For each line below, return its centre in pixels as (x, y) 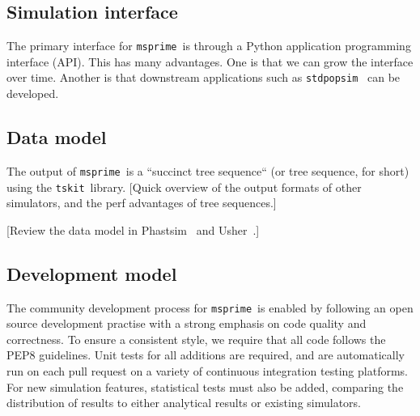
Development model (92, 273)
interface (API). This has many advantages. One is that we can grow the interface (210, 61)
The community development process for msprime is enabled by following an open (210, 307)
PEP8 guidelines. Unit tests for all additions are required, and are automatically (206, 355)
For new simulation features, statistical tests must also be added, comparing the (205, 386)
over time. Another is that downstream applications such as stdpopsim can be (204, 77)
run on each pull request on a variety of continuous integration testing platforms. (207, 371)
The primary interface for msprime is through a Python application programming (209, 46)
